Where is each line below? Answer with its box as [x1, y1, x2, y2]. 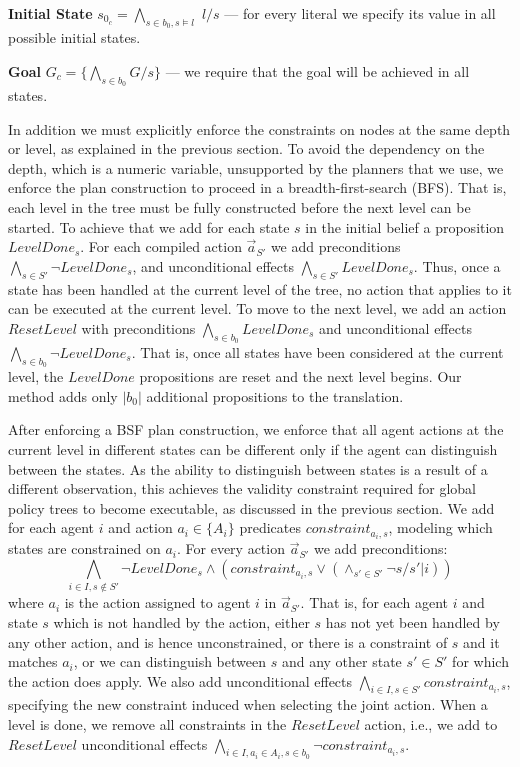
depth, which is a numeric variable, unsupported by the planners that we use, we [8, 157, 504, 178]
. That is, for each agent [300, 592, 449, 613]
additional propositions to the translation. [146, 385, 404, 406]
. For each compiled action [80, 236, 242, 257]
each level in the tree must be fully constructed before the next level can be [8, 196, 471, 217]
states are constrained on [8, 538, 161, 559]
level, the [8, 366, 64, 387]
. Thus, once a [413, 255, 501, 276]
